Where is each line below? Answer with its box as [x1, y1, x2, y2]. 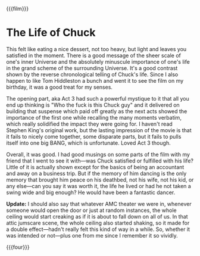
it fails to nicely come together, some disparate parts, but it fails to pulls [6, 133, 182, 140]
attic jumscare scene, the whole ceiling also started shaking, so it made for [6, 219, 190, 226]
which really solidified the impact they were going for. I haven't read [6, 120, 173, 127]
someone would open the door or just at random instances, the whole [6, 207, 177, 214]
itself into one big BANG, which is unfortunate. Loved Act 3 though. [6, 139, 171, 146]
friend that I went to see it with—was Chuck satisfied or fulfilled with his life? [6, 157, 193, 164]
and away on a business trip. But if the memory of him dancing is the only [6, 170, 187, 177]
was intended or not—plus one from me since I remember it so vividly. [6, 232, 178, 239]
